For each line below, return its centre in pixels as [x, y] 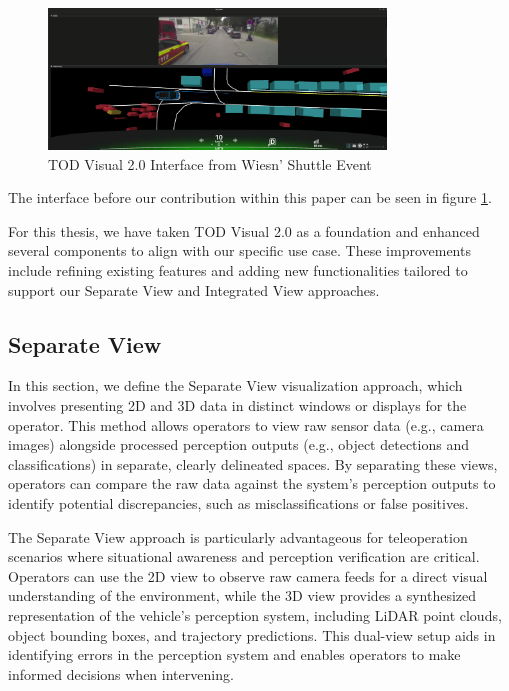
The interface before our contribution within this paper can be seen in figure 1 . [250, 197]
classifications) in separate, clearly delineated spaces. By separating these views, [253, 463]
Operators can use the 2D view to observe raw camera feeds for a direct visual [248, 575]
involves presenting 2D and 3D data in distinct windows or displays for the [237, 405]
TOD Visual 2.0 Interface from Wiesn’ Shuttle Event [210, 163]
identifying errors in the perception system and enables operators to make [234, 654]
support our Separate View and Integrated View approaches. [194, 289]
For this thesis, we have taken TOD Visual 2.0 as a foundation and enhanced [244, 230]
